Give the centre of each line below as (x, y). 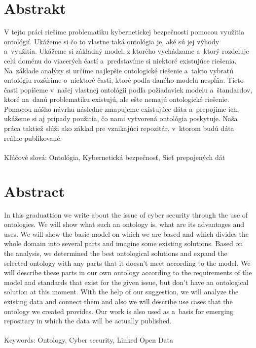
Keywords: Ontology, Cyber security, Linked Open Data (89, 340)
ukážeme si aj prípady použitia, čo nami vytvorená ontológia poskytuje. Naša (121, 118)
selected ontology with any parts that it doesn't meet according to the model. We (127, 263)
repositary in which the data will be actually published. (88, 321)
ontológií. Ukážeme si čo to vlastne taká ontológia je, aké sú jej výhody (112, 41)
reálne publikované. (33, 138)
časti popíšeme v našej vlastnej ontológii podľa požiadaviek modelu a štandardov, (128, 89)
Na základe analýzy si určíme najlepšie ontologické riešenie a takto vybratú (119, 70)
